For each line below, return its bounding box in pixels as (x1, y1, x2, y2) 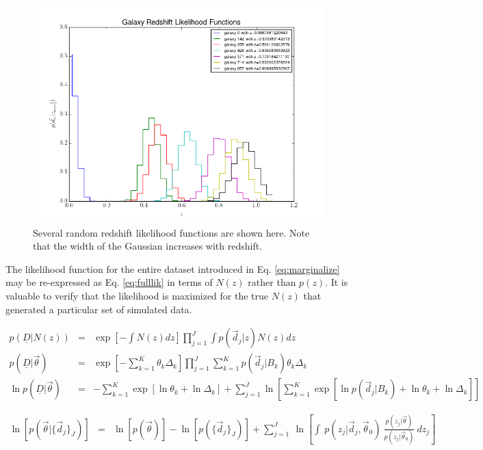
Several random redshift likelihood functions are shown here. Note (33, 225, 310, 239)
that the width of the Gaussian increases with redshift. (33, 239, 263, 253)
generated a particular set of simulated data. (5, 302, 192, 316)
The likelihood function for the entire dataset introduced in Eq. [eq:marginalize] (5, 261, 340, 276)
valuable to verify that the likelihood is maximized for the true (5, 288, 269, 302)
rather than (248, 275, 296, 289)
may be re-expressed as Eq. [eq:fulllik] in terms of (5, 275, 213, 289)
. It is (325, 275, 348, 289)
